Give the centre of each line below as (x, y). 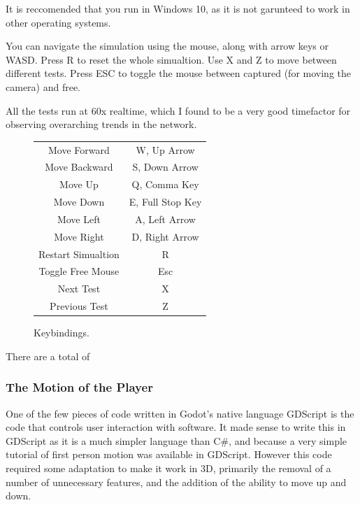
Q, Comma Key (165, 184)
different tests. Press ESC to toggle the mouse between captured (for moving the (178, 73)
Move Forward (79, 149)
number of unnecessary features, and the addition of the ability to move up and (176, 482)
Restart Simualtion (79, 254)
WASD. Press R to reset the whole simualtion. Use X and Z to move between (171, 59)
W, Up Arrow (165, 149)
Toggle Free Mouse (79, 271)
